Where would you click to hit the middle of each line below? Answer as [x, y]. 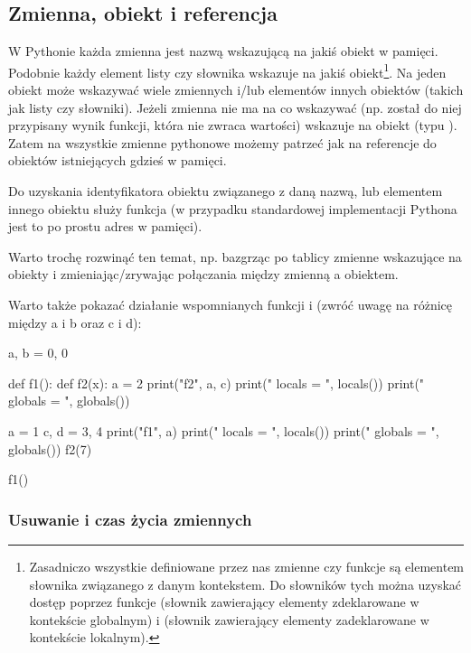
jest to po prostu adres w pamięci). [105, 226]
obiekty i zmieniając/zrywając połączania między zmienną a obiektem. [203, 274]
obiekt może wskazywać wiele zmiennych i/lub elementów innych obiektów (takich [236, 90]
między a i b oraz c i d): [75, 322]
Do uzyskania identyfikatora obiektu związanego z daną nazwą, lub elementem [226, 191]
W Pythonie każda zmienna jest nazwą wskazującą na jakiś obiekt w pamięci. [223, 51]
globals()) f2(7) [50, 448]
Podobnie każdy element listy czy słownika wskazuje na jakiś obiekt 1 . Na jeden [227, 70]
